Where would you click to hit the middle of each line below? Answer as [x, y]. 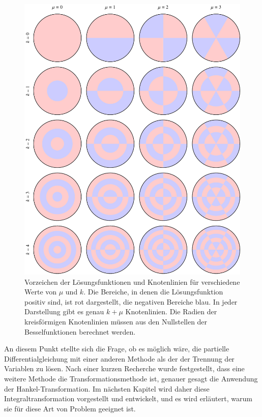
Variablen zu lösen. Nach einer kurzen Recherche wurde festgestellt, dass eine [124, 368]
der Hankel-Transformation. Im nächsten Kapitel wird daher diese [107, 388]
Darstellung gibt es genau [64, 311]
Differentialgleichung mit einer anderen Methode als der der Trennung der [119, 358]
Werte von [41, 292]
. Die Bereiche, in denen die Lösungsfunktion [153, 292]
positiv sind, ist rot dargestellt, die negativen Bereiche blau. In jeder [131, 301]
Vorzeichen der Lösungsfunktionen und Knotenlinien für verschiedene [132, 281]
